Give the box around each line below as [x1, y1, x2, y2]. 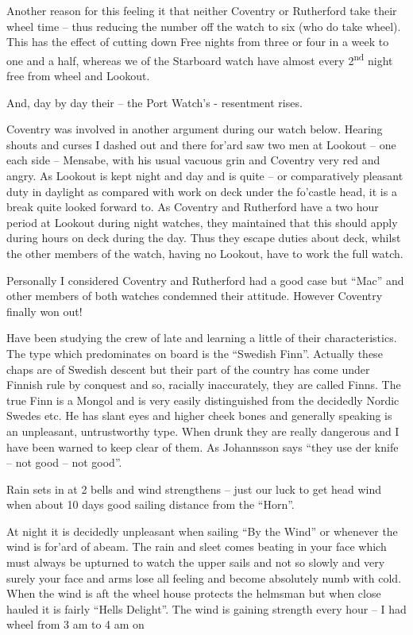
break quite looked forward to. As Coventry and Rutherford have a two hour [6, 198, 379, 215]
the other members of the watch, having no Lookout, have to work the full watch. [6, 244, 403, 261]
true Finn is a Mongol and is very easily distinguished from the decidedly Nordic [6, 391, 399, 408]
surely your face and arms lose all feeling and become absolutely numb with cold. [6, 569, 402, 586]
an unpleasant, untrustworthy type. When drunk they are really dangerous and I [6, 422, 399, 439]
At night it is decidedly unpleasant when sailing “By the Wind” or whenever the [6, 522, 398, 539]
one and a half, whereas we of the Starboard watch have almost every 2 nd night [6, 49, 393, 68]
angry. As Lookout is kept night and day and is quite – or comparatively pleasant [6, 167, 403, 183]
